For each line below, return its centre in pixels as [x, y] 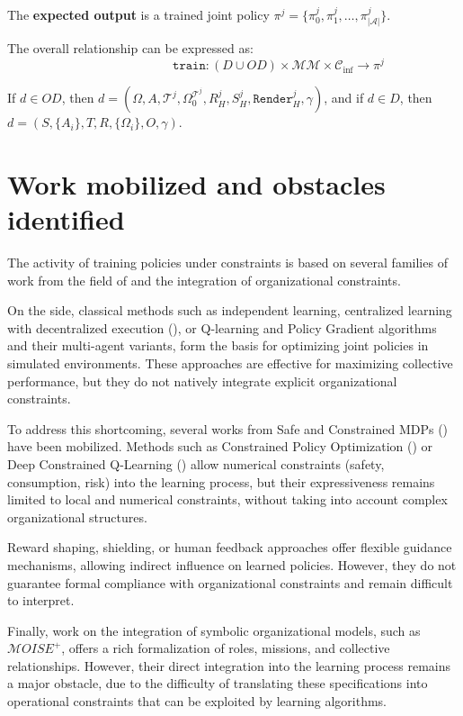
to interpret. [41, 600]
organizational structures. [77, 517]
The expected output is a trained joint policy [138, 14]
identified [66, 219]
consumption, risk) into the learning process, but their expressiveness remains [221, 481]
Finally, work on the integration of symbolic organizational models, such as [214, 630]
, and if [344, 98]
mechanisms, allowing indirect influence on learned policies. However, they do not [232, 564]
